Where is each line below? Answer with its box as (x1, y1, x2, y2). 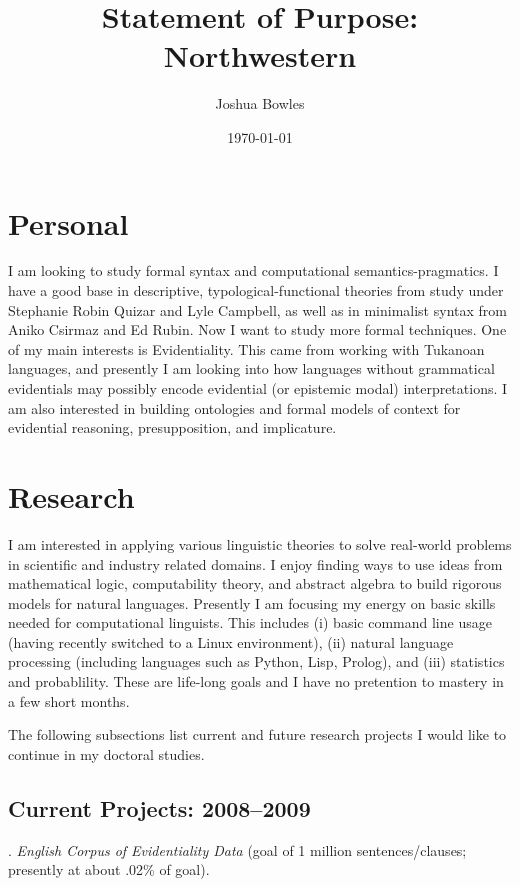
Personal (8, 202, 129, 243)
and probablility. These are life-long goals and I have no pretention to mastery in (8, 671, 504, 692)
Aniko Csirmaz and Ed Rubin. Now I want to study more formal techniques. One (8, 319, 507, 340)
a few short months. (8, 690, 130, 711)
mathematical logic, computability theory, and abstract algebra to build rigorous (8, 573, 502, 594)
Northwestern (163, 35, 357, 76)
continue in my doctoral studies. (8, 743, 205, 764)
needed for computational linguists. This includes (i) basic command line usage (8, 612, 492, 633)
